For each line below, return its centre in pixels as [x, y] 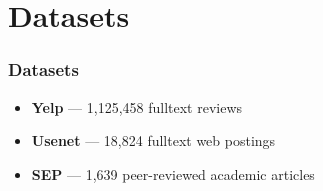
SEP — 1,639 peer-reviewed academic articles [173, 173]
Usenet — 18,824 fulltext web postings [153, 140]
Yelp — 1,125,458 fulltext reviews [137, 106]
